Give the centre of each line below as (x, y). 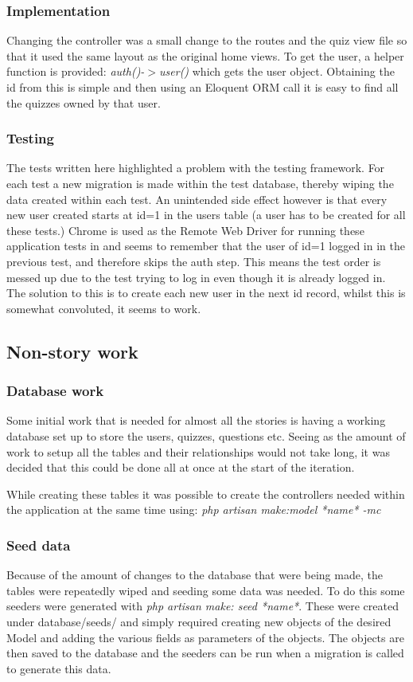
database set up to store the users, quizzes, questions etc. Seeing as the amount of (206, 435)
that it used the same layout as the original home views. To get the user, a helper (205, 55)
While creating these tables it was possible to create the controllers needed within (206, 494)
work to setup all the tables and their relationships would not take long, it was (198, 451)
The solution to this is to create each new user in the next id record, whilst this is (206, 293)
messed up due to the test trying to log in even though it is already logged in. (196, 277)
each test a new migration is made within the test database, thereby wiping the (200, 183)
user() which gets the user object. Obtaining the (277, 71)
